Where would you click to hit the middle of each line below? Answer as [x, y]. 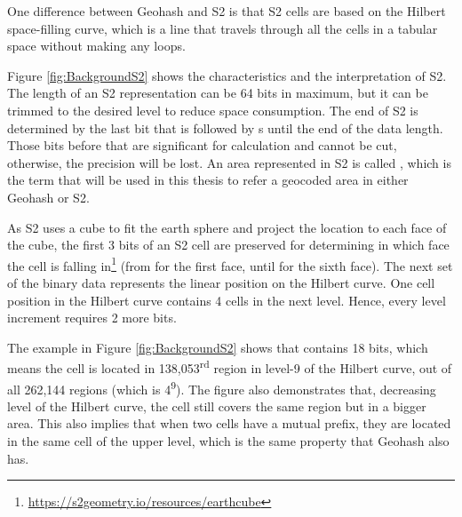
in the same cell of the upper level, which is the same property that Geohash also [228, 441]
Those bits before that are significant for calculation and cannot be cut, [202, 145]
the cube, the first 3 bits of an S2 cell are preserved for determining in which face [228, 245]
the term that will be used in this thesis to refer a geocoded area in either [208, 180]
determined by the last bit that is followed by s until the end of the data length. [225, 127]
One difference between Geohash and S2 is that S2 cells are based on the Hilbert [227, 11]
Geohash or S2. [48, 197]
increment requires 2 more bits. [92, 318]
